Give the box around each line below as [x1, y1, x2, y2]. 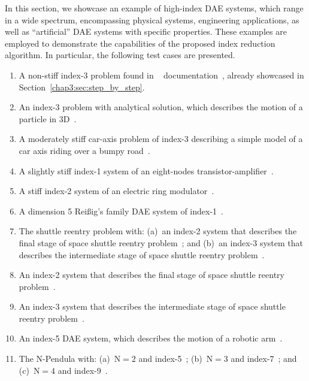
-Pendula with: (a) [43, 352, 110, 365]
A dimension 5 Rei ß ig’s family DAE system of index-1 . [19, 204, 223, 217]
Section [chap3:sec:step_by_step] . [19, 80, 145, 93]
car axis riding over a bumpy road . [19, 144, 150, 156]
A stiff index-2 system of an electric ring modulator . [19, 185, 214, 197]
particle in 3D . [19, 112, 77, 125]
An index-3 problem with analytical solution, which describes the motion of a [19, 101, 303, 113]
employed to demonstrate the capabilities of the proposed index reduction [5, 37, 275, 49]
